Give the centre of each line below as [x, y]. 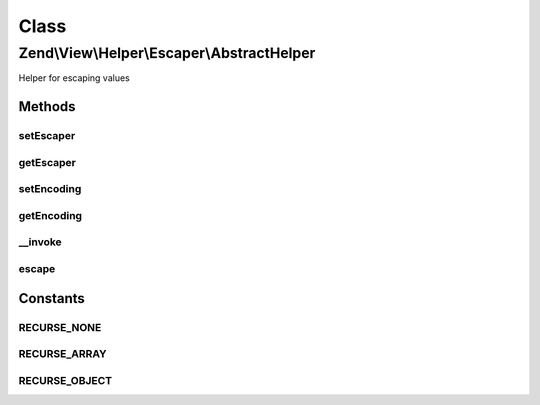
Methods [47, 106]
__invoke [40, 242]
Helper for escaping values [74, 78]
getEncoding [50, 215]
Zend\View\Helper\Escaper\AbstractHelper [167, 53]
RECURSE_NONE [60, 327]
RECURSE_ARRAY [62, 354]
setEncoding [50, 189]
